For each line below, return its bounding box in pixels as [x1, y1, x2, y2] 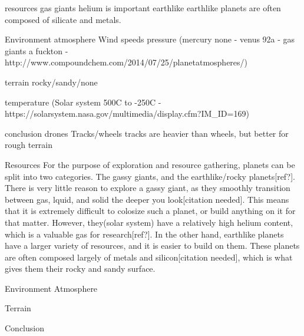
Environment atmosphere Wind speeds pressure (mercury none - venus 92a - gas [5, 33, 295, 45]
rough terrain [5, 139, 53, 151]
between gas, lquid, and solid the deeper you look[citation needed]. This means [5, 193, 289, 205]
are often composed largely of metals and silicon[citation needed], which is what [5, 251, 293, 263]
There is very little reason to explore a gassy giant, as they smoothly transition [5, 182, 290, 194]
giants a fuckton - [5, 44, 68, 57]
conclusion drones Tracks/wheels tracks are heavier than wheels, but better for [5, 127, 289, 139]
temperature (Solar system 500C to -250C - [5, 95, 161, 108]
